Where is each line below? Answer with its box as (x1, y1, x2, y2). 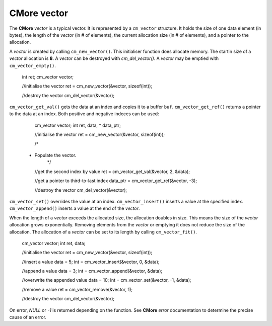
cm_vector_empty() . (9, 62, 56, 68)
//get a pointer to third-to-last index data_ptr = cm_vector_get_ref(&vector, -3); (34, 178, 197, 184)
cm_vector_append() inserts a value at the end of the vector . (9, 205, 140, 211)
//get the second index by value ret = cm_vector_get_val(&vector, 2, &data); (34, 169, 190, 175)
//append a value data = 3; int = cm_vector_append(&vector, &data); (22, 268, 163, 274)
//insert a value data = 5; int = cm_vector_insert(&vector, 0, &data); (22, 259, 160, 265)
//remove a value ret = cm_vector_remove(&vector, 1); (22, 286, 133, 292)
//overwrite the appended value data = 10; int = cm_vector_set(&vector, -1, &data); (22, 277, 191, 283)
